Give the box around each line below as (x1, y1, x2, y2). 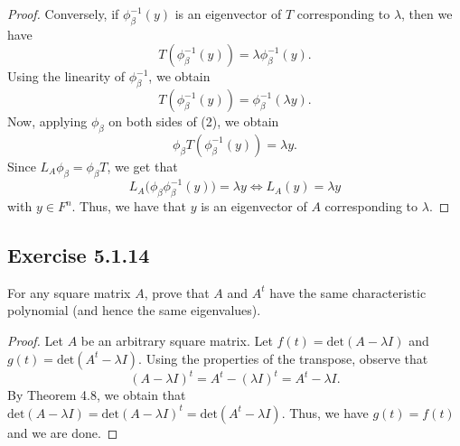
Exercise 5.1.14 (7, 241, 150, 269)
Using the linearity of (7, 67, 126, 86)
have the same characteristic (269, 283, 427, 302)
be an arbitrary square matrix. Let (80, 331, 273, 350)
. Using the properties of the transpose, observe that (138, 348, 428, 367)
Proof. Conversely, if (7, 5, 119, 23)
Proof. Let (7, 331, 63, 350)
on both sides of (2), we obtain (108, 112, 279, 131)
